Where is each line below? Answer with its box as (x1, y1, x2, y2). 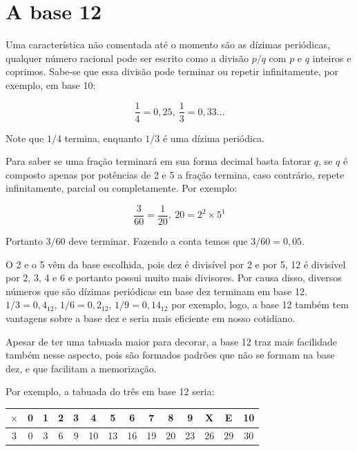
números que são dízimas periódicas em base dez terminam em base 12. (6, 283, 307, 298)
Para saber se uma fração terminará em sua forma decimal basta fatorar (6, 154, 311, 168)
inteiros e (312, 50, 351, 65)
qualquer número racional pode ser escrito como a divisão (6, 50, 249, 65)
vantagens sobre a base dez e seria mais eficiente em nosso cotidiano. (6, 310, 296, 325)
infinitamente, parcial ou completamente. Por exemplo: (6, 181, 238, 195)
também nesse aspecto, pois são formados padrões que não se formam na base (6, 348, 335, 362)
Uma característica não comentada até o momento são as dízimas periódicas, (6, 37, 330, 52)
